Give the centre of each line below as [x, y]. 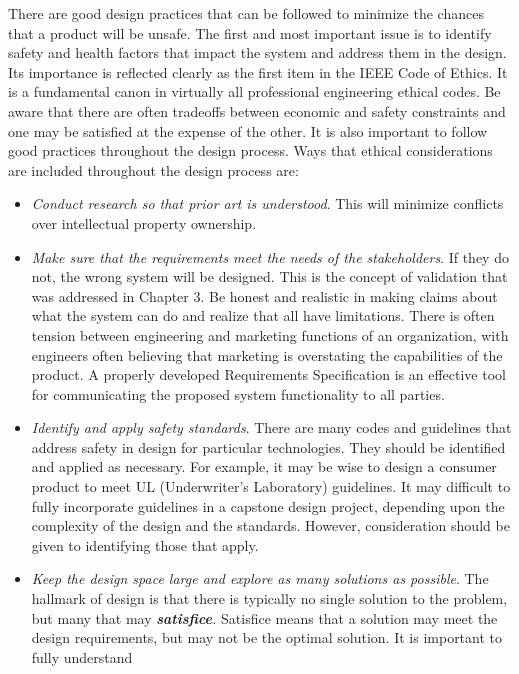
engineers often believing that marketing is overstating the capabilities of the [267, 354]
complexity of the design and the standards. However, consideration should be [270, 525]
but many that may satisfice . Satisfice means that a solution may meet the [264, 617]
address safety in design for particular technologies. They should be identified [268, 446]
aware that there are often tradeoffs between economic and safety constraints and [257, 110]
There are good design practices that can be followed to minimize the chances [246, 13]
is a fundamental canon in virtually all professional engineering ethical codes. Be [254, 91]
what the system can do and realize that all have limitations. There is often [263, 315]
